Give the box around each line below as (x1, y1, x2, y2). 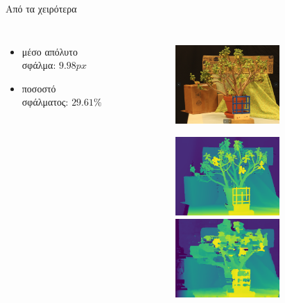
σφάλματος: (21, 95, 69, 109)
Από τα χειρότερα (6, 1, 77, 15)
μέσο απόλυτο (21, 44, 78, 58)
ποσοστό (21, 81, 56, 95)
